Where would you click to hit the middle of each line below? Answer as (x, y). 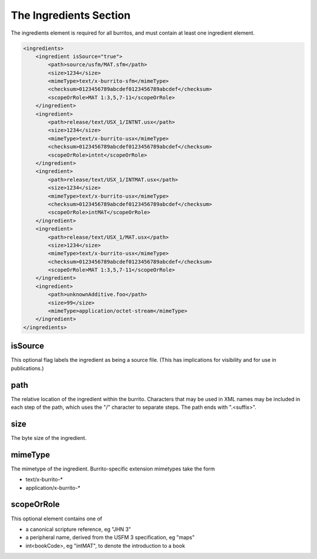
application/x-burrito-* (53, 487)
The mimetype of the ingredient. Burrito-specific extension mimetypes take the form (113, 469)
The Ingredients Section (71, 15)
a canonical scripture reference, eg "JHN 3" (78, 529)
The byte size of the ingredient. (49, 438)
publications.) (27, 368)
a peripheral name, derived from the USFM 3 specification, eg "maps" (110, 537)
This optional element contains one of (57, 519)
